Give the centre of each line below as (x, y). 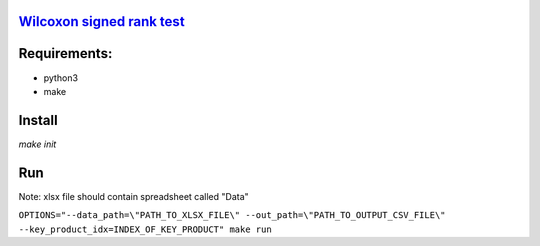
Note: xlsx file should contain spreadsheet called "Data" (133, 196)
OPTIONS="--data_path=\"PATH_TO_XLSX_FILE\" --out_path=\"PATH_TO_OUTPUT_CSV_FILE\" (232, 215)
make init (37, 144)
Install (38, 120)
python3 (61, 77)
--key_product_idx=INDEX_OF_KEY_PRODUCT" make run (145, 229)
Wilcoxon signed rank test (101, 21)
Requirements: (65, 53)
